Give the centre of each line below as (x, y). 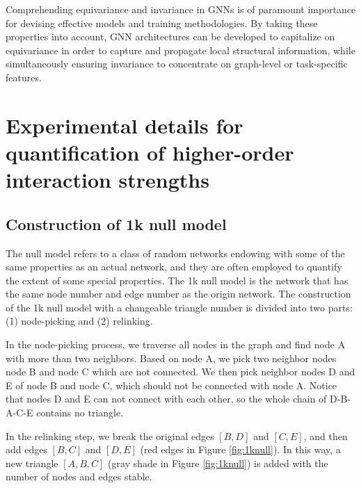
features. (24, 77)
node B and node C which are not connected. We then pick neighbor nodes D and (180, 372)
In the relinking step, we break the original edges (110, 436)
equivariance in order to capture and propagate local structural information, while (180, 50)
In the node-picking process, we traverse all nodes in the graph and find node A (176, 344)
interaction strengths (107, 180)
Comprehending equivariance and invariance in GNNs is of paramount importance (181, 9)
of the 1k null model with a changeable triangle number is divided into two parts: (179, 307)
